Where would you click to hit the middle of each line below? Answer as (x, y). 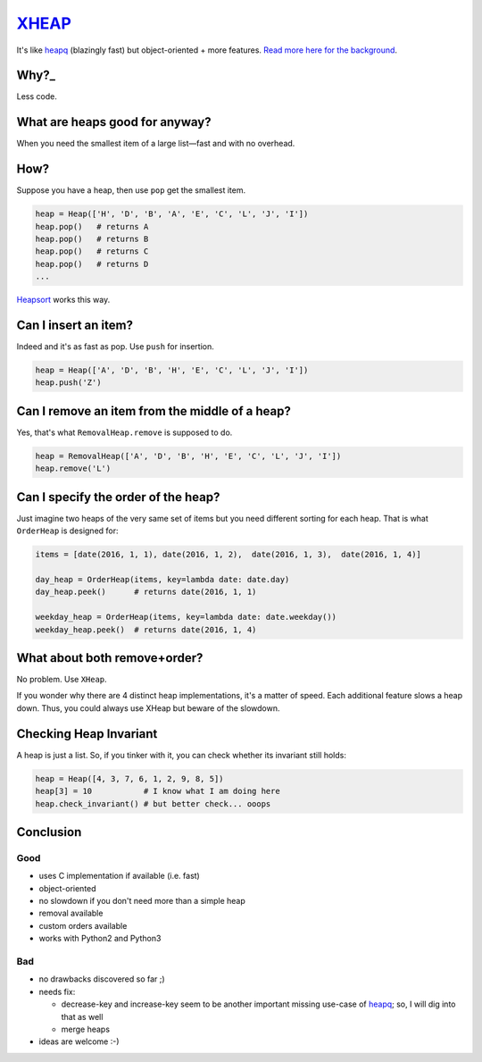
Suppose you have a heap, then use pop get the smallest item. (131, 190)
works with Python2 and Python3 (100, 939)
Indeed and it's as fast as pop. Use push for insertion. (115, 347)
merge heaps (86, 1029)
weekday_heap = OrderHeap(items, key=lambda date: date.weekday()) (186, 617)
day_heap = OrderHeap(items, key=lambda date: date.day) (162, 579)
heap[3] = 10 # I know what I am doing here (158, 791)
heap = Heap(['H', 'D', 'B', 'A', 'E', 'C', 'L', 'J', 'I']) (172, 214)
